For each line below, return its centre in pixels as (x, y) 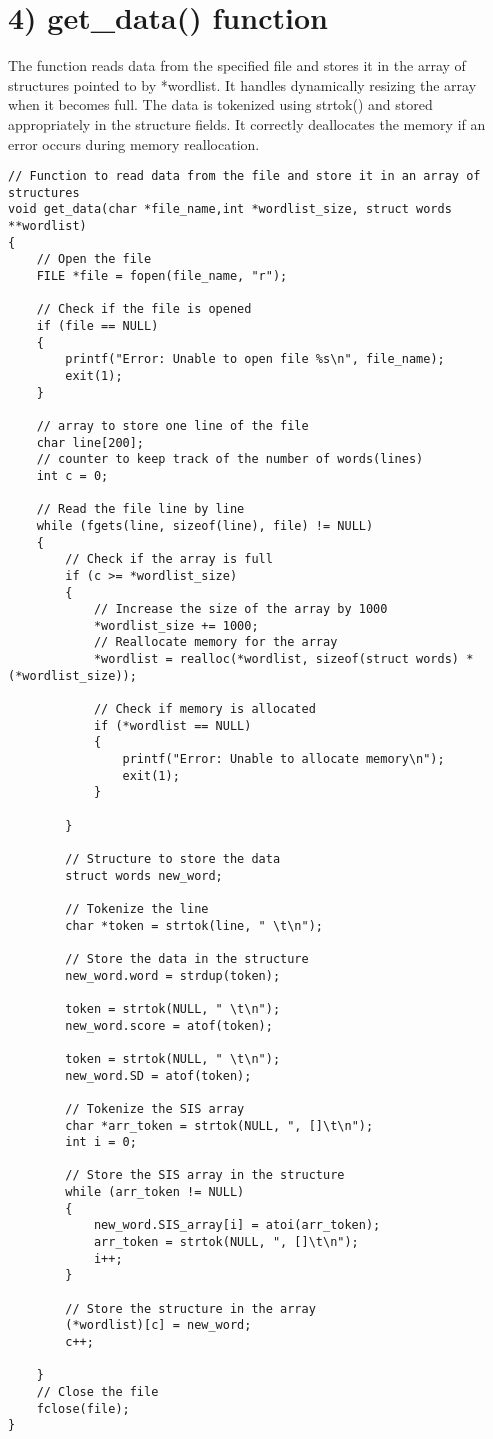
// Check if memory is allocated (204, 709)
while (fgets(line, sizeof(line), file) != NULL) (205, 525)
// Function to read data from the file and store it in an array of (244, 176)
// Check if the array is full (169, 559)
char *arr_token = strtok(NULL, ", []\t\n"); (219, 1125)
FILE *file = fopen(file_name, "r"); (162, 276)
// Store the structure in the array (190, 1308)
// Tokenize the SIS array (155, 1108)
